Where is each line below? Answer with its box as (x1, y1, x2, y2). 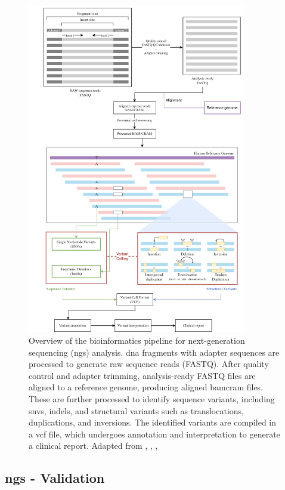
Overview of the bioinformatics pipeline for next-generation (29, 334, 245, 346)
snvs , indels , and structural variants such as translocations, (29, 404, 244, 417)
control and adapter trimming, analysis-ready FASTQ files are (29, 369, 256, 381)
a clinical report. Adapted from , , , (29, 439, 158, 452)
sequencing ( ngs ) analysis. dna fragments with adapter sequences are (29, 346, 280, 358)
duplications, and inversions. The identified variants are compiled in (29, 416, 277, 429)
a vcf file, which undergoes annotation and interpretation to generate (29, 427, 280, 440)
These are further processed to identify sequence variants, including (29, 392, 275, 405)
